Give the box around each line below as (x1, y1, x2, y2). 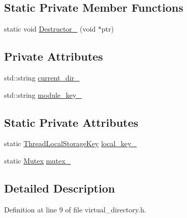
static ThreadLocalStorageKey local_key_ (4, 138, 137, 149)
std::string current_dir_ (4, 72, 80, 83)
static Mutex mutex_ (4, 155, 71, 166)
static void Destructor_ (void (4, 23, 96, 34)
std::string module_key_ (4, 89, 82, 100)
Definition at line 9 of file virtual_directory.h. (4, 204, 146, 214)
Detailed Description (4, 180, 115, 196)
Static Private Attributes (4, 114, 139, 130)
